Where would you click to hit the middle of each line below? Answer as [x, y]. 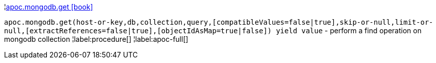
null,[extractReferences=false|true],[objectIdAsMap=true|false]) [138, 31]
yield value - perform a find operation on [349, 30]
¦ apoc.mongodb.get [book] [49, 7]
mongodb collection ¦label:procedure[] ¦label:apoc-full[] [96, 39]
